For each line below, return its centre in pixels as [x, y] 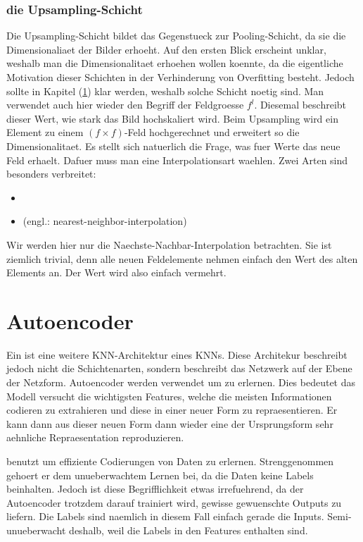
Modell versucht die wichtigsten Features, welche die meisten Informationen [169, 396]
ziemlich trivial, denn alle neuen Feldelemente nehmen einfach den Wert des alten [182, 258]
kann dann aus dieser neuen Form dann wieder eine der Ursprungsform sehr [170, 423]
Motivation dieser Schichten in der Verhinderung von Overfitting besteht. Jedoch [180, 77]
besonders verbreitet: [51, 174]
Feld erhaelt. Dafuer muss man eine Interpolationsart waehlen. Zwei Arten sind [177, 160]
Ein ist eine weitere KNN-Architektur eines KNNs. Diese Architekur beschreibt [177, 354]
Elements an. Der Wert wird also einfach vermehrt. [116, 272]
